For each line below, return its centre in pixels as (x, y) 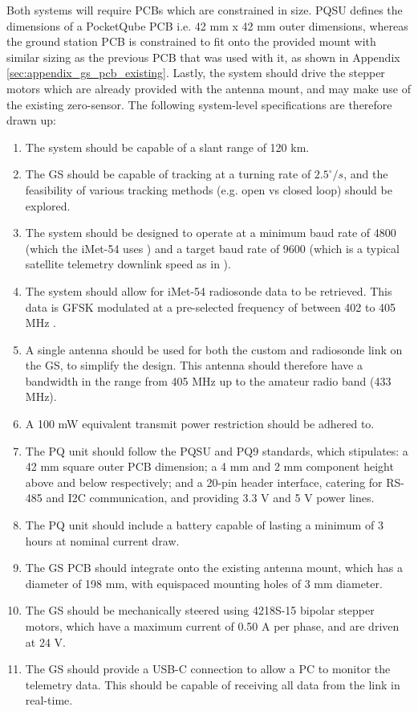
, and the (366, 174)
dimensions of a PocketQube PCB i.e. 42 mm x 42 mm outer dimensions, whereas (207, 25)
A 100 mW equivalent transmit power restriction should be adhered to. (200, 424)
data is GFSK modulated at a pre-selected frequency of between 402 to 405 (211, 306)
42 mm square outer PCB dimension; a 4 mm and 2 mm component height (209, 466)
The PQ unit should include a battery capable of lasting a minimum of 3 (204, 525)
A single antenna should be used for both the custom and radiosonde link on (214, 349)
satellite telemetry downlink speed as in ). (128, 264)
